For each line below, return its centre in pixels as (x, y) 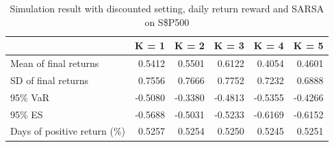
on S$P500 (167, 22)
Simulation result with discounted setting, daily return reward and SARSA (167, 8)
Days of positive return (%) (68, 131)
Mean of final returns (55, 63)
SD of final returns (49, 80)
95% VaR (30, 97)
